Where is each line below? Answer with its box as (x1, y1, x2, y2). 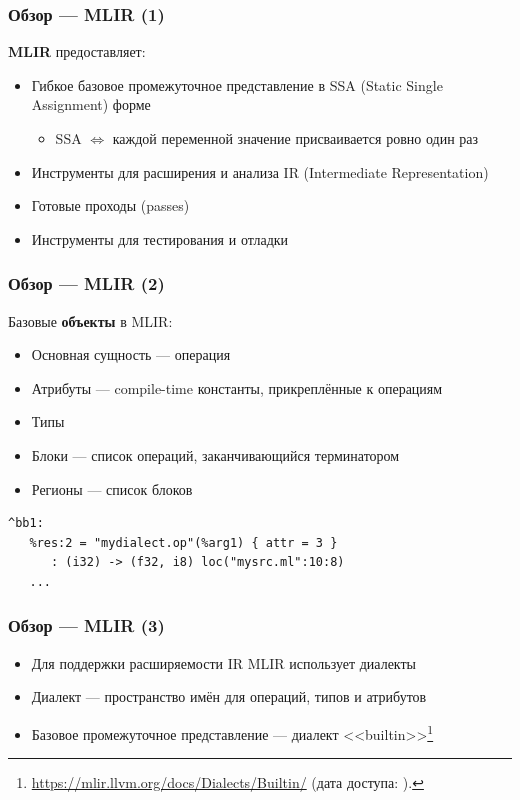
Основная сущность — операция (31, 344, 231, 365)
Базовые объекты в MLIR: (8, 310, 173, 331)
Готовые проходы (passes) (31, 195, 190, 216)
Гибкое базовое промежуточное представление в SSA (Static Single (31, 74, 443, 95)
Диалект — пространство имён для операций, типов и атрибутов (31, 686, 427, 707)
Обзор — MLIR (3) (8, 613, 165, 638)
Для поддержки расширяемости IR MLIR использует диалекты (31, 652, 417, 673)
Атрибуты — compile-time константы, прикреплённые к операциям (31, 377, 443, 398)
